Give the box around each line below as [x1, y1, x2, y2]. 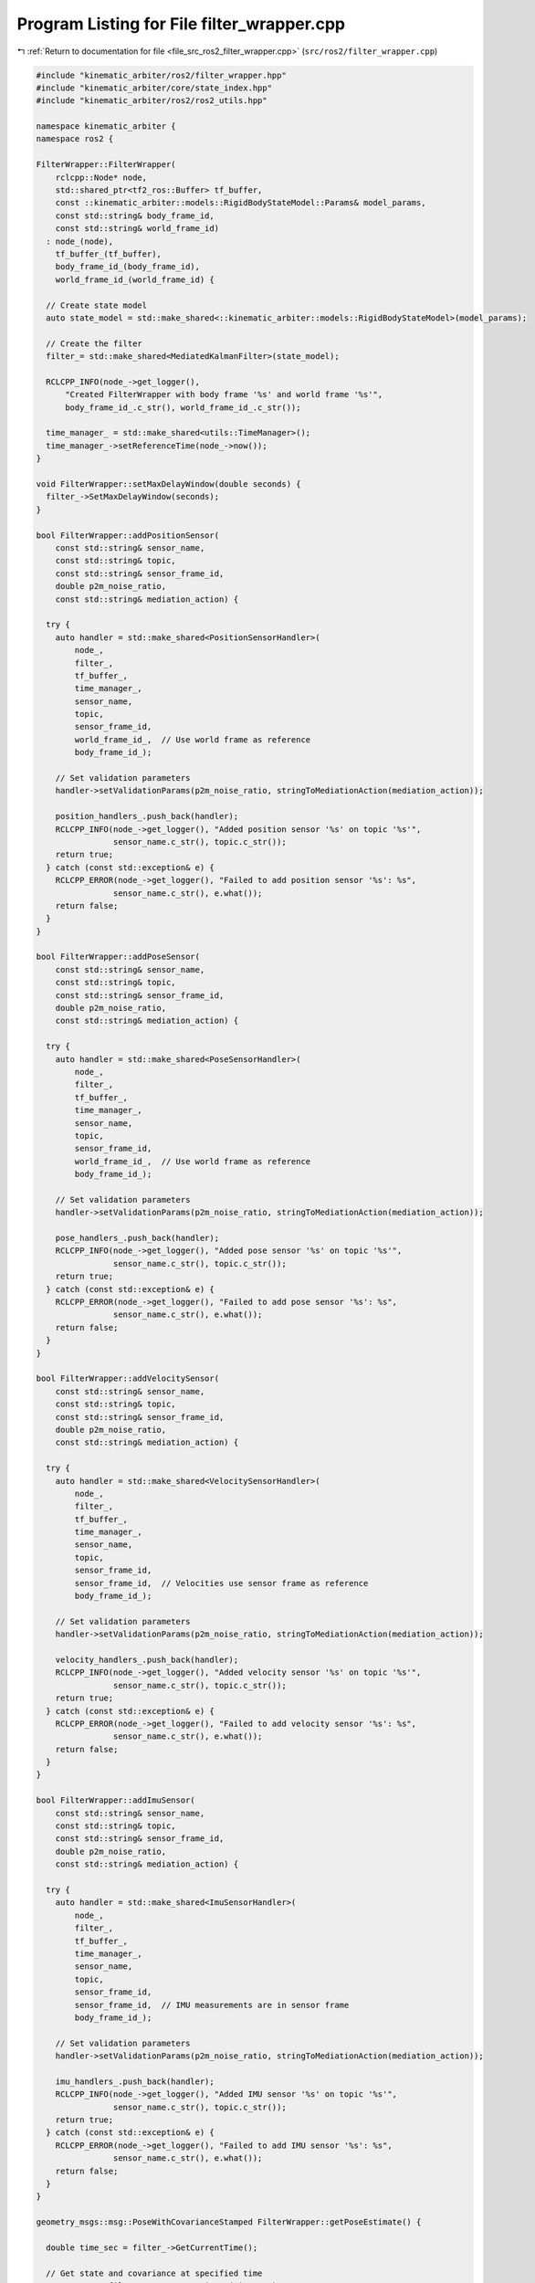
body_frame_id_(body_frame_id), [55, 261, 201, 272]
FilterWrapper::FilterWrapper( [36, 160, 177, 170]
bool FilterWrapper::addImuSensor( [36, 1795, 195, 1805]
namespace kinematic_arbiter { [36, 121, 177, 132]
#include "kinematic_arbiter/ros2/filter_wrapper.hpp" [36, 69, 287, 80]
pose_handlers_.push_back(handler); [55, 1233, 219, 1244]
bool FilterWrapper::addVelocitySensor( [36, 1373, 219, 1383]
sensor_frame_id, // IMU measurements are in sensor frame [74, 2000, 350, 2010]
